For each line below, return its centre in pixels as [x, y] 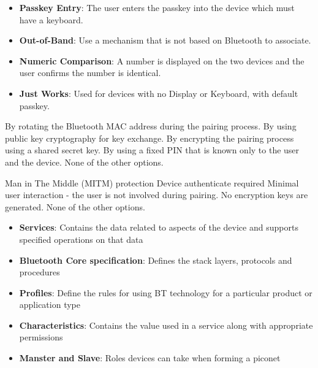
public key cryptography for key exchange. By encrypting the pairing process [150, 138]
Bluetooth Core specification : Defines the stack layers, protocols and [156, 260]
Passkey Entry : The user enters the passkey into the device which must [157, 7]
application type [50, 305]
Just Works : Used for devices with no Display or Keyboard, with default [159, 93]
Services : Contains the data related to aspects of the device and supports [159, 227]
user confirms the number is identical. [90, 73]
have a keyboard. [51, 19]
